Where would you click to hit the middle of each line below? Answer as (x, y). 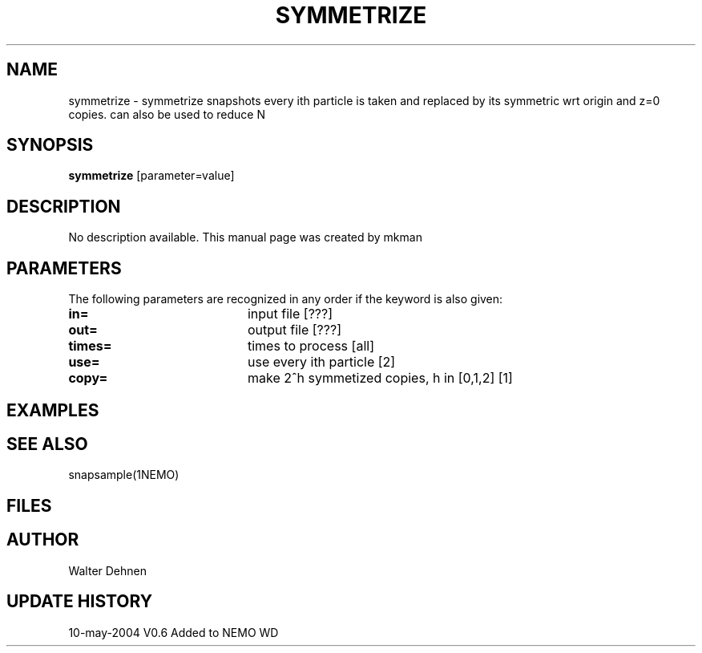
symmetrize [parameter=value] (151, 176)
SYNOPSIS (50, 145)
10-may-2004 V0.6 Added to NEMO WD (173, 632)
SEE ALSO (47, 444)
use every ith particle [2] (321, 362)
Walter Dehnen (107, 570)
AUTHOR (43, 540)
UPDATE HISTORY (80, 602)
